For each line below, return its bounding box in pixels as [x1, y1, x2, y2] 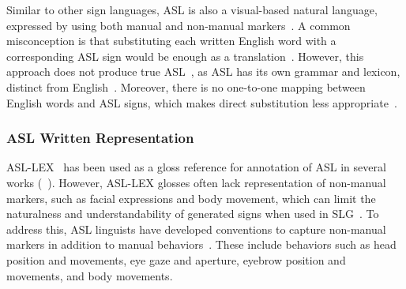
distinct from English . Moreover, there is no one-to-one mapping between [6, 78, 366, 95]
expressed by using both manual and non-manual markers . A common [6, 17, 351, 33]
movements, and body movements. [6, 267, 173, 283]
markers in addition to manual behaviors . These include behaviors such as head [6, 236, 397, 253]
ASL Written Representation [6, 128, 194, 148]
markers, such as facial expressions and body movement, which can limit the [6, 190, 376, 206]
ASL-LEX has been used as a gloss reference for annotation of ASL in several [6, 159, 386, 175]
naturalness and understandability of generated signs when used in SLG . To [6, 205, 379, 222]
